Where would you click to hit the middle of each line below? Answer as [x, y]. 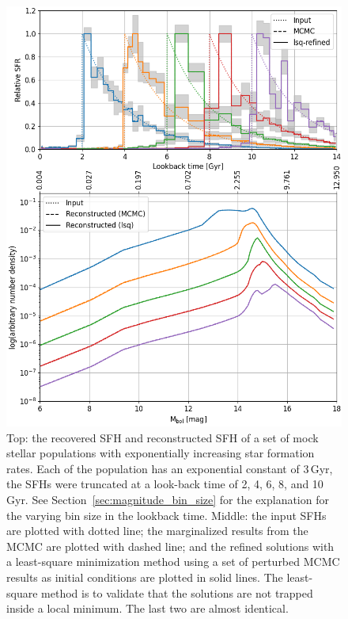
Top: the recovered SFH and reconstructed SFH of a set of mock [163, 437]
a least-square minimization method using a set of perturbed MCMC [173, 562]
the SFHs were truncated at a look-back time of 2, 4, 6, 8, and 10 [165, 484]
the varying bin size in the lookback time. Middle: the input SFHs [166, 515]
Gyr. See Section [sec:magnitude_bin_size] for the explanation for [168, 499]
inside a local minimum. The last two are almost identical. [148, 608]
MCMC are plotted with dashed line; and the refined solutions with [170, 546]
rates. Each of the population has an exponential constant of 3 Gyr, [170, 468]
